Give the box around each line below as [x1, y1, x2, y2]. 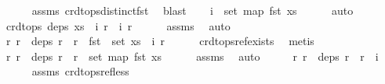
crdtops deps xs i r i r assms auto [5, 17, 231, 33]
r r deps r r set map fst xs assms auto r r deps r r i [5, 47, 379, 64]
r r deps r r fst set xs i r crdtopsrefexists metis [5, 33, 314, 49]
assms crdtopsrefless [31, 63, 129, 79]
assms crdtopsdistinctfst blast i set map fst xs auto [31, 2, 354, 18]
